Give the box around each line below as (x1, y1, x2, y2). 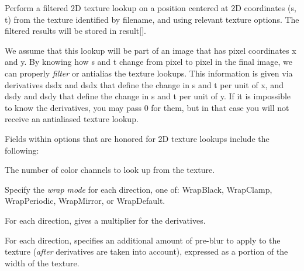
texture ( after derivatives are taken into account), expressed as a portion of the (5, 245, 288, 258)
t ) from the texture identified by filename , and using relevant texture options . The (5, 13, 299, 25)
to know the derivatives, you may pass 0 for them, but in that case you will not (5, 101, 289, 113)
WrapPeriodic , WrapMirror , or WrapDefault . (5, 194, 165, 207)
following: (5, 144, 39, 156)
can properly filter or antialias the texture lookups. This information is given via (5, 67, 293, 79)
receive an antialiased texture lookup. (5, 113, 139, 125)
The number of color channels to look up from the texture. (5, 164, 215, 176)
